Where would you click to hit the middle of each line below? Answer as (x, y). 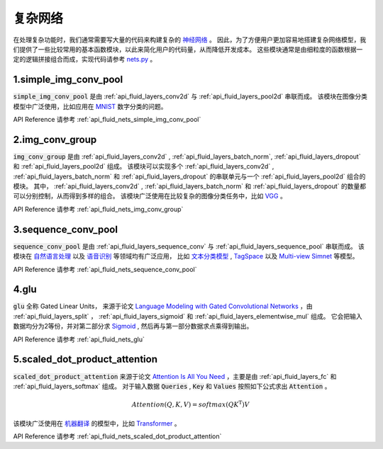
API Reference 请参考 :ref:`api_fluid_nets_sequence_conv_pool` (105, 269)
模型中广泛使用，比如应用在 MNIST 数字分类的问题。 (90, 106)
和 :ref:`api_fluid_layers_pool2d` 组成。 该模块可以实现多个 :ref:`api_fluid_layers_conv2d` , (144, 166)
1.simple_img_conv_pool (68, 80)
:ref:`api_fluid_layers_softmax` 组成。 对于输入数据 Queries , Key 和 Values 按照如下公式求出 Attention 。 (172, 386)
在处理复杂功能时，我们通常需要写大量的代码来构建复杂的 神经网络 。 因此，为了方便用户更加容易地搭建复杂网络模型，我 (190, 40)
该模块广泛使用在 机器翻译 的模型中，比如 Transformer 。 (97, 423)
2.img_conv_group (55, 139)
